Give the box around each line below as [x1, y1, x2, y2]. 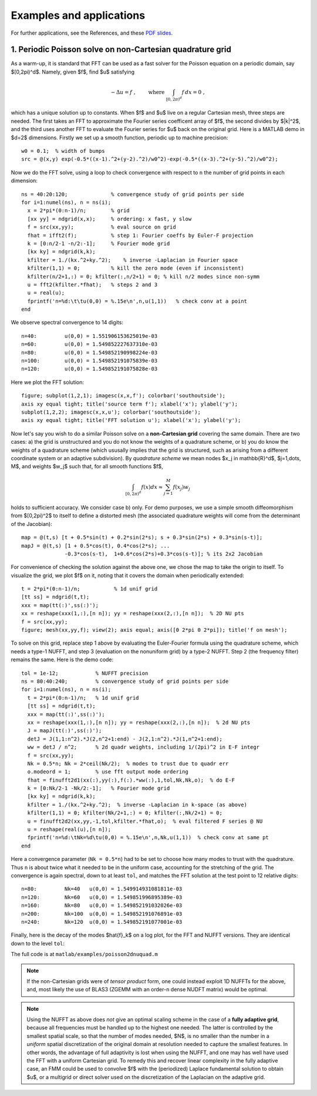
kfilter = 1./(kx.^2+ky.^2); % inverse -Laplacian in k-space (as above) [27, 801, 248, 808]
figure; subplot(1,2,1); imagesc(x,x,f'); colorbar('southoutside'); [21, 393, 226, 399]
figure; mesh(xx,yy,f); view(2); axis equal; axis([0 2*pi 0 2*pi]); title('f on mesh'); [21, 626, 288, 634]
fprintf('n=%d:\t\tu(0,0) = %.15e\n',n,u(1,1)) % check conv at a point [27, 297, 248, 304]
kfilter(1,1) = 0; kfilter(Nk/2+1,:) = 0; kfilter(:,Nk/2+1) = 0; [27, 810, 222, 816]
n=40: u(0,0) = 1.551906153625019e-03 [21, 333, 158, 339]
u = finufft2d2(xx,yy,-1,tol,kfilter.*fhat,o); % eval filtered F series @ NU [27, 817, 263, 824]
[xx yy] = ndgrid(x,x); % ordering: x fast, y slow [27, 215, 192, 222]
